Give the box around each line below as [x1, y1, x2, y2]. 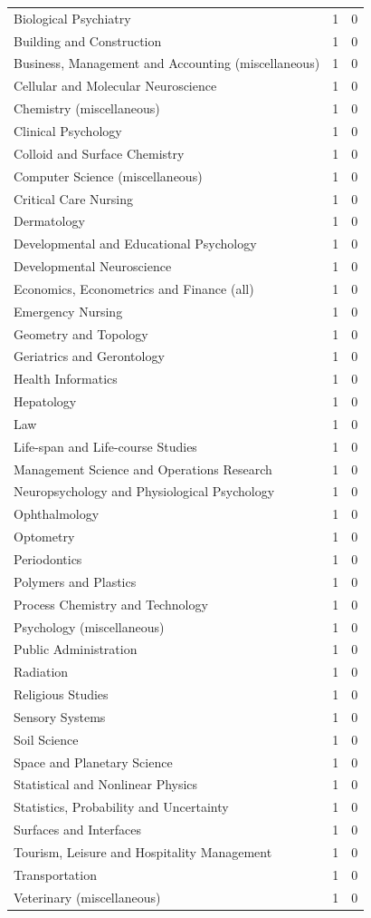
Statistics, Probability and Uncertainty [14, 797, 229, 816]
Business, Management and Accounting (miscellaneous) [14, 54, 320, 73]
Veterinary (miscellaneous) [14, 887, 161, 906]
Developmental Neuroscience [14, 257, 172, 276]
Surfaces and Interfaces [14, 820, 142, 839]
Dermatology [14, 211, 85, 230]
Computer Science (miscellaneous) [14, 166, 203, 185]
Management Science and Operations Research [14, 459, 272, 478]
